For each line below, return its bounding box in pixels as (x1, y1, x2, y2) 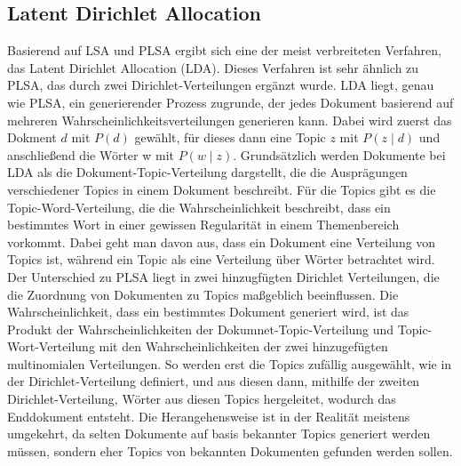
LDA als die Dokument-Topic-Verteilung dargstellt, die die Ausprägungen (7, 163, 408, 181)
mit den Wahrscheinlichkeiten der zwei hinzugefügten (99, 337, 388, 356)
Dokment (7, 128, 57, 147)
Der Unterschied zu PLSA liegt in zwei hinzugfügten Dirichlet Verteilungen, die (7, 267, 440, 285)
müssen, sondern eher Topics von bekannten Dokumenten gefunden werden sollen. (7, 441, 453, 460)
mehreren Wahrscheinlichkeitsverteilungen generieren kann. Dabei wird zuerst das (7, 110, 452, 129)
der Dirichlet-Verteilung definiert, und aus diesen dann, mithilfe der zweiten (7, 372, 420, 390)
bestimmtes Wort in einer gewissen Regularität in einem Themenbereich (7, 215, 400, 234)
